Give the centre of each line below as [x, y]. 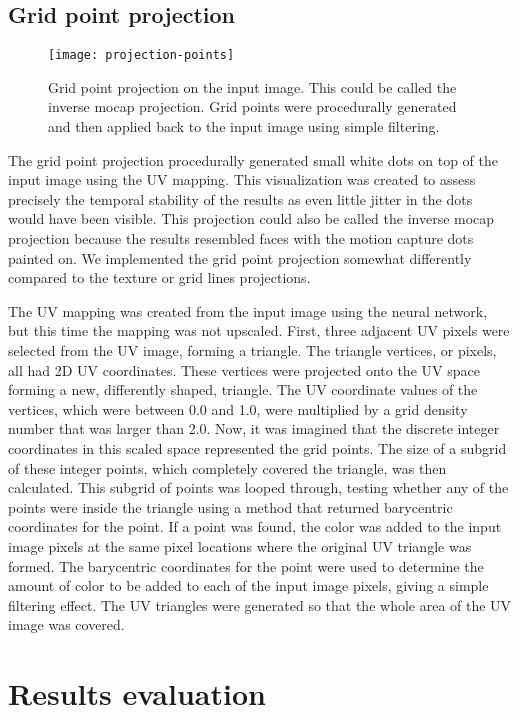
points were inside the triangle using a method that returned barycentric [230, 506]
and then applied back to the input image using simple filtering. [244, 126]
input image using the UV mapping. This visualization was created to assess [242, 179]
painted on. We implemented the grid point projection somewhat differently [240, 257]
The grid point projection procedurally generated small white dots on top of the [253, 159]
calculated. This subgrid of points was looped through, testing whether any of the [258, 487]
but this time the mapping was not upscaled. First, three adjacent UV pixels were [259, 330]
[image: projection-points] [141, 55]
